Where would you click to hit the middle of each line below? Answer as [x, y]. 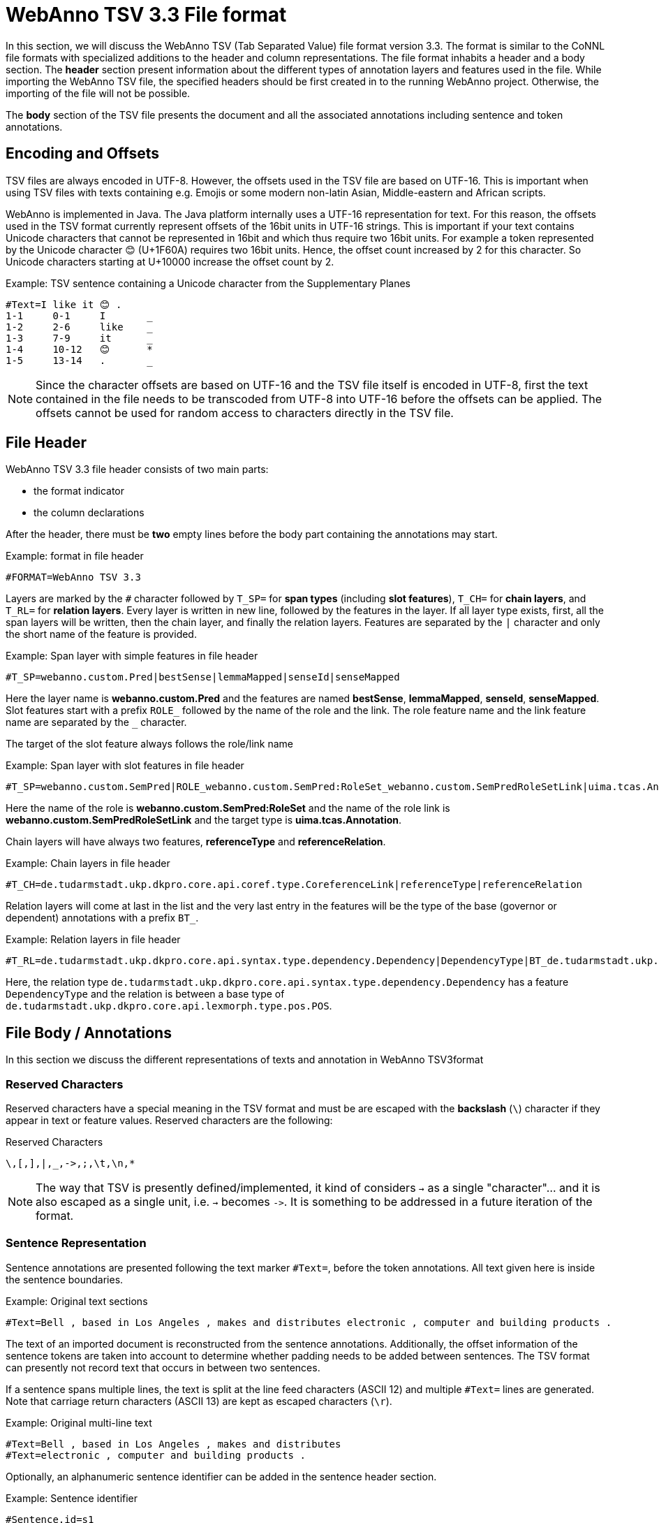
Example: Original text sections [77, 1301]
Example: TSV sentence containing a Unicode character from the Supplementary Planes [208, 283]
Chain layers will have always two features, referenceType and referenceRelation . [196, 842]
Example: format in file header [75, 556]
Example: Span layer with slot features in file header [125, 766]
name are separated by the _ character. [96, 722]
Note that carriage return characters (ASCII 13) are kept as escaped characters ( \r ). [199, 1401]
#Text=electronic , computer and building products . [156, 1455]
